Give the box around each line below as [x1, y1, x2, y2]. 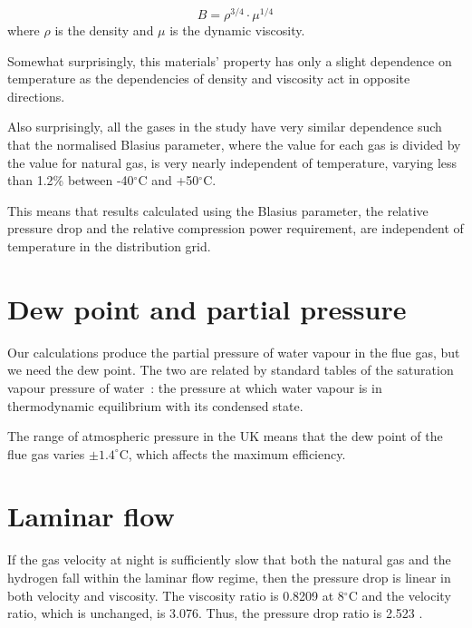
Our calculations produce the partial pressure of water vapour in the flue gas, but [7, 342, 460, 361]
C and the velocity [348, 585, 451, 604]
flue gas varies [7, 444, 85, 463]
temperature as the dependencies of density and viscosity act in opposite [7, 69, 410, 88]
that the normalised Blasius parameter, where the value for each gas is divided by [7, 135, 461, 154]
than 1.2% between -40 [7, 171, 134, 190]
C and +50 [138, 171, 199, 190]
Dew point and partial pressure [7, 289, 407, 327]
